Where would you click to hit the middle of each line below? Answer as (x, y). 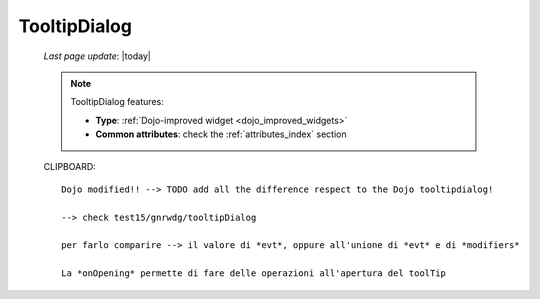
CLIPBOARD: (70, 166)
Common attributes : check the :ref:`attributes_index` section (221, 134)
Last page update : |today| (97, 56)
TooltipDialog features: (117, 102)
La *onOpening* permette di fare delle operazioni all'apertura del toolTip (254, 273)
